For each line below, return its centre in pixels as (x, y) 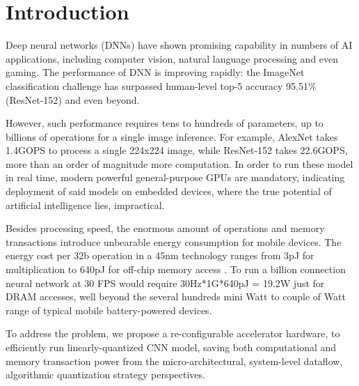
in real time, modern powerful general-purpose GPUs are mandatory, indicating (175, 177)
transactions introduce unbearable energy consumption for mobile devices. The (174, 241)
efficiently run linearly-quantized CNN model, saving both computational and (171, 347)
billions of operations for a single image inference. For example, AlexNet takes (172, 136)
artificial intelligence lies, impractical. (85, 204)
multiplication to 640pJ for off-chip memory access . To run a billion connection (176, 269)
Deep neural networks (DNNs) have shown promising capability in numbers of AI (179, 45)
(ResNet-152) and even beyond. (73, 99)
